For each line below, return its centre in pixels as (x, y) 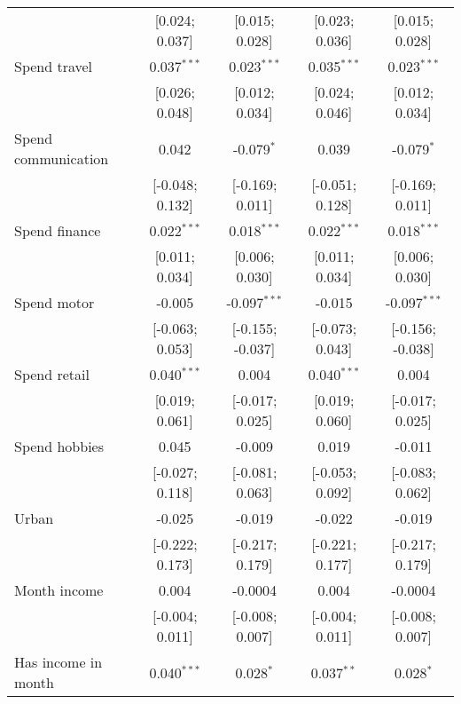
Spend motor (55, 302)
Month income (59, 590)
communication (62, 158)
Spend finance (58, 230)
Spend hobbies (59, 446)
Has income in (59, 662)
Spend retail (52, 374)
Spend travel (54, 66)
